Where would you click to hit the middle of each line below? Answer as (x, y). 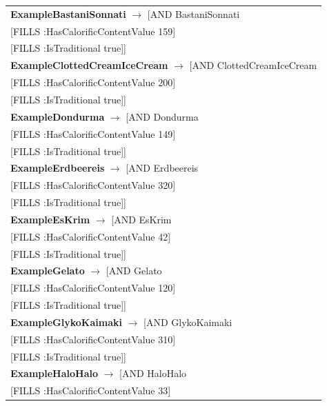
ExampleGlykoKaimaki (66, 322)
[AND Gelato (134, 271)
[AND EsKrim (141, 219)
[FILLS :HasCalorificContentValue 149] (93, 133)
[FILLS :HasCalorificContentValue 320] (93, 185)
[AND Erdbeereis (162, 168)
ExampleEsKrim (50, 219)
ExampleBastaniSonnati (68, 13)
